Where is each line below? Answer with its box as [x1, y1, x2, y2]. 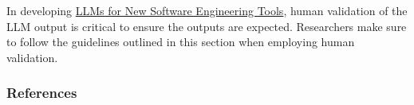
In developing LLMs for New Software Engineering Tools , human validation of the [6, 2, 408, 18]
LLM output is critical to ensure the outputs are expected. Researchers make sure [6, 17, 407, 34]
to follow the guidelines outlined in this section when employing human [6, 33, 355, 50]
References [6, 83, 77, 103]
